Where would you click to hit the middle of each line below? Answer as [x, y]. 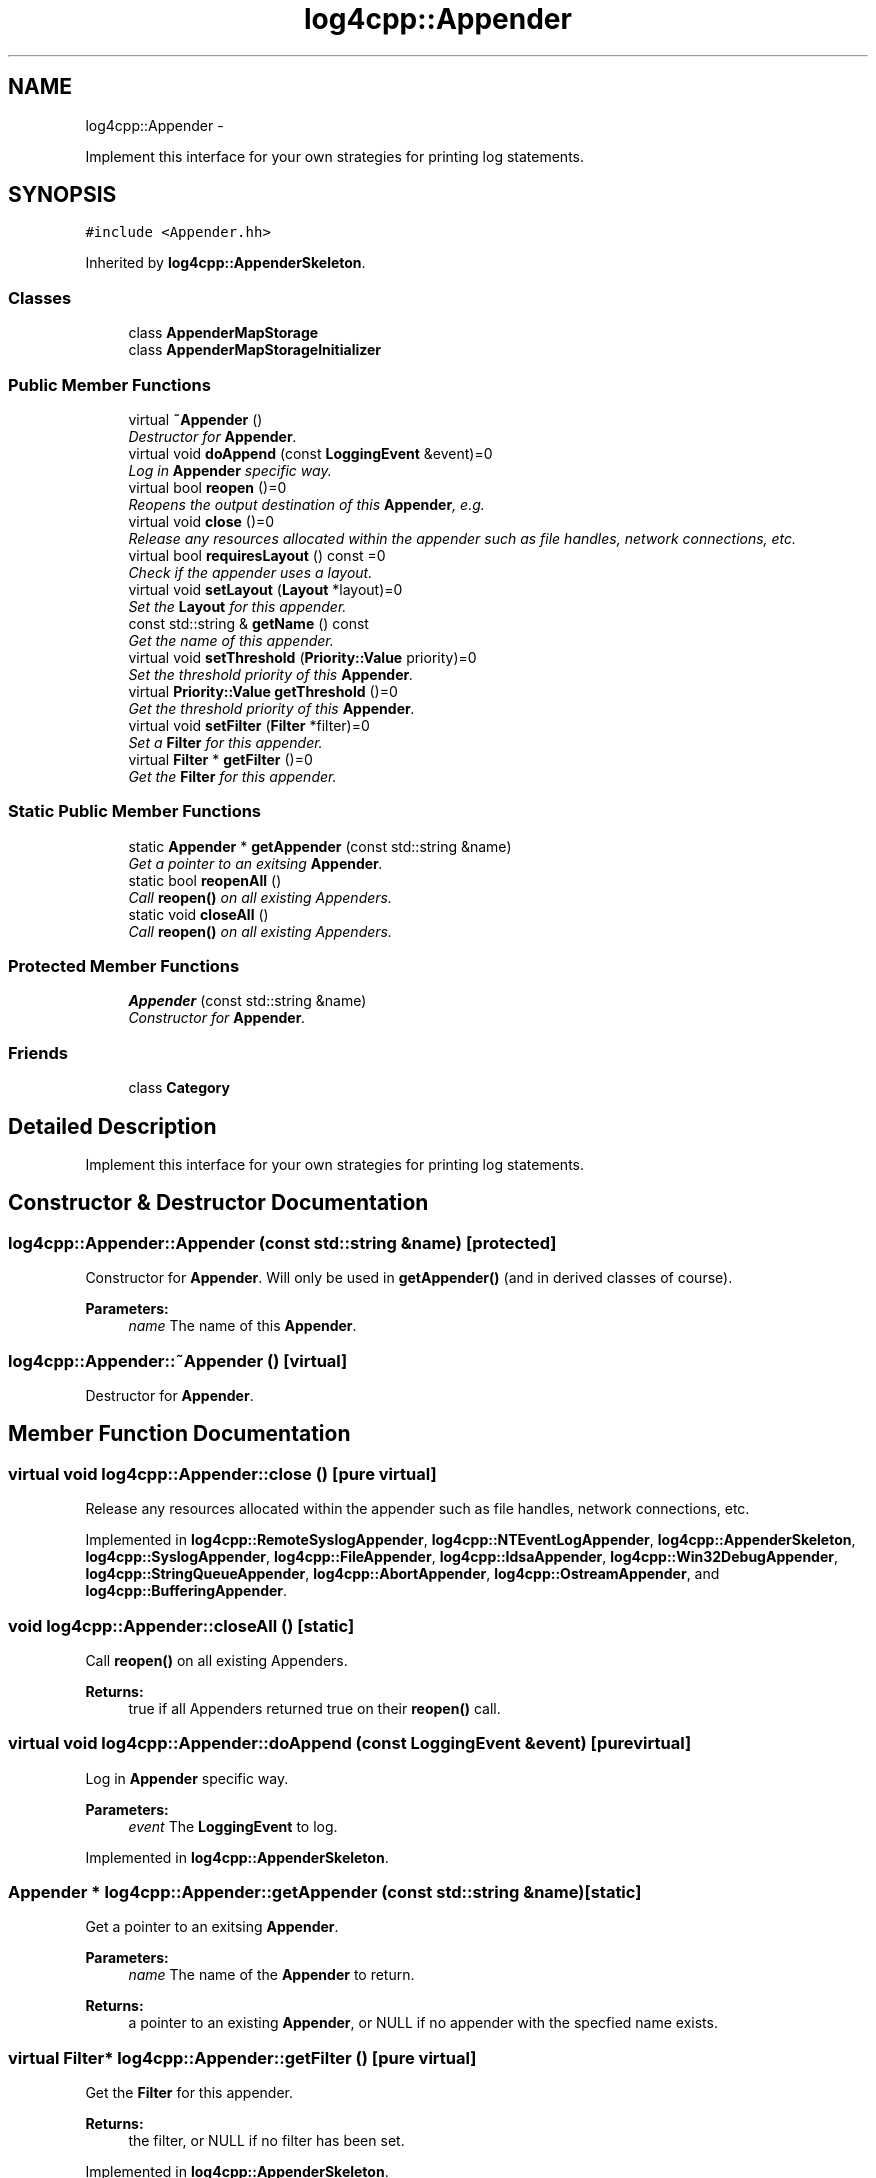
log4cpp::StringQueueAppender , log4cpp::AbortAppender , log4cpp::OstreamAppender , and [402, 1574]
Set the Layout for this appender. [237, 606]
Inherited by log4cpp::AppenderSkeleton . [225, 263]
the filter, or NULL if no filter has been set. [266, 2141]
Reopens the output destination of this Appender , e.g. [306, 504]
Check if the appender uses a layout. [250, 572]
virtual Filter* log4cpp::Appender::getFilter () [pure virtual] [242, 2057]
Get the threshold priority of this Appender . [271, 708]
